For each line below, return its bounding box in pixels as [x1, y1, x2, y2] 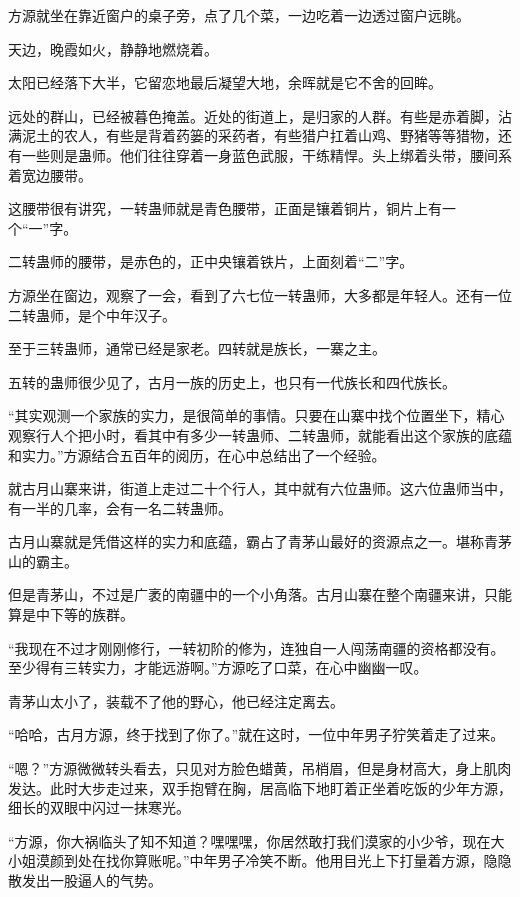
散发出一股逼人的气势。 [8, 870, 162, 890]
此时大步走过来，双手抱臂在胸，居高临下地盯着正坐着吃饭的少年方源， [49, 777, 512, 798]
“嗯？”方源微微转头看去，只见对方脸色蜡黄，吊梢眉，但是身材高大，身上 [8, 758, 484, 779]
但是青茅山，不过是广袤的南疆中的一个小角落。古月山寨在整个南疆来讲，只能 [8, 584, 512, 605]
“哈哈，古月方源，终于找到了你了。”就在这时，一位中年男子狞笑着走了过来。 [8, 724, 505, 745]
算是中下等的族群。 [8, 604, 134, 625]
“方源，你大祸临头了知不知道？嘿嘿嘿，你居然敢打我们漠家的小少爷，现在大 [8, 830, 505, 851]
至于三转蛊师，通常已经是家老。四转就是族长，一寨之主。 [8, 338, 386, 359]
